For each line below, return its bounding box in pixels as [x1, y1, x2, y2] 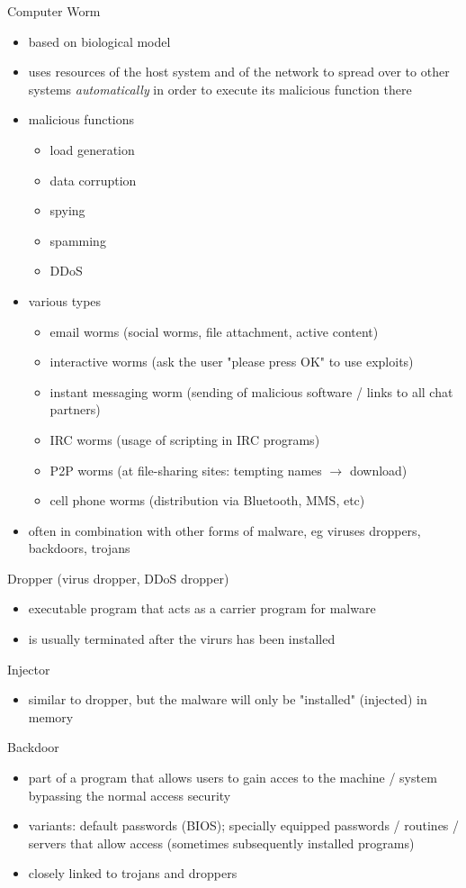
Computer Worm [7, 2, 101, 20]
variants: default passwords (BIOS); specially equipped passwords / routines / [28, 816, 460, 835]
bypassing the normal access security [28, 785, 231, 804]
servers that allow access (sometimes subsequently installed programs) [28, 833, 415, 852]
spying [49, 201, 85, 220]
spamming [49, 231, 106, 249]
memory [28, 707, 74, 726]
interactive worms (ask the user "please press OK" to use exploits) [49, 352, 414, 371]
